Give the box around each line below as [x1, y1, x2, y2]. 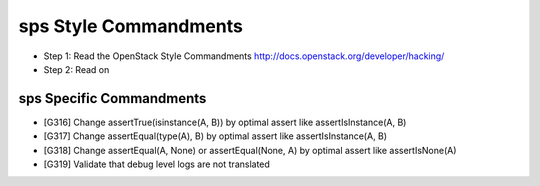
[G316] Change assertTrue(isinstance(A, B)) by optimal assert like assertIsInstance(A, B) [43, 116, 407, 128]
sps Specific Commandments [18, 90, 207, 107]
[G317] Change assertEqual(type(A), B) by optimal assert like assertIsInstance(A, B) [43, 130, 388, 142]
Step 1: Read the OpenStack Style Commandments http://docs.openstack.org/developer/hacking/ [43, 50, 445, 62]
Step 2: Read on [43, 63, 110, 75]
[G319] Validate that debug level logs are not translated [43, 158, 270, 170]
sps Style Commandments [18, 15, 244, 37]
